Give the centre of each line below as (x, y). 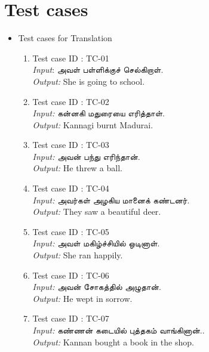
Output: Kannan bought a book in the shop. (113, 342)
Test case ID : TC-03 (71, 145)
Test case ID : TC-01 (71, 58)
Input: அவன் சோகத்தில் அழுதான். (97, 287)
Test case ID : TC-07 (71, 318)
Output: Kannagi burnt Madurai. (93, 124)
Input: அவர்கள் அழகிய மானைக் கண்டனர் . (111, 200)
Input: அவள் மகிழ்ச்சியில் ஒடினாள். (96, 243)
